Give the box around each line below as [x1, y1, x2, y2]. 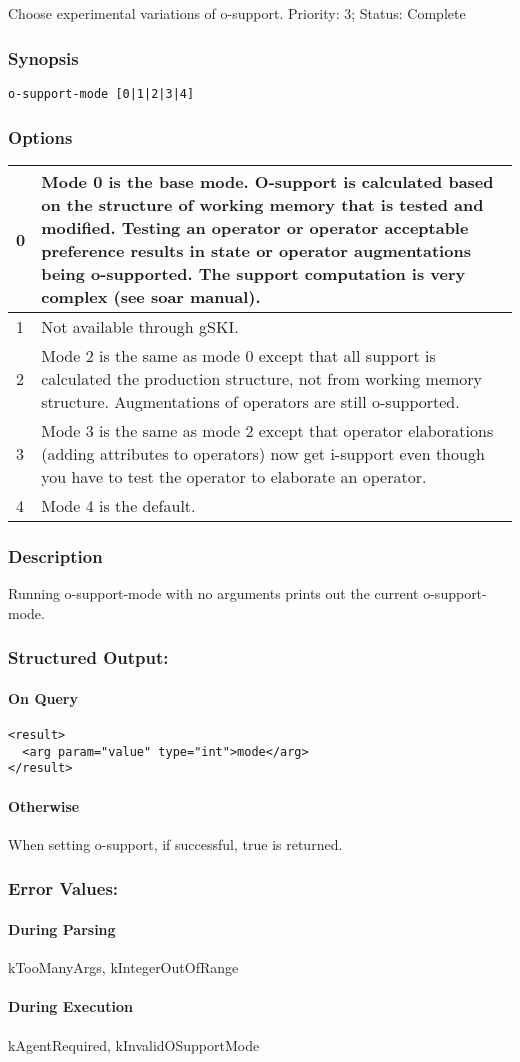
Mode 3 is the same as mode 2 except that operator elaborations [41, 419, 494, 443]
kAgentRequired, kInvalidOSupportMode [8, 1034, 260, 1055]
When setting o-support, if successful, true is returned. [8, 833, 343, 854]
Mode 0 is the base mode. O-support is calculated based [41, 170, 494, 194]
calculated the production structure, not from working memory [41, 367, 483, 391]
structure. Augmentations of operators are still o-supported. [41, 390, 460, 414]
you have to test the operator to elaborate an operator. [41, 465, 427, 489]
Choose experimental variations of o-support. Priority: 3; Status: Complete [8, 3, 466, 24]
